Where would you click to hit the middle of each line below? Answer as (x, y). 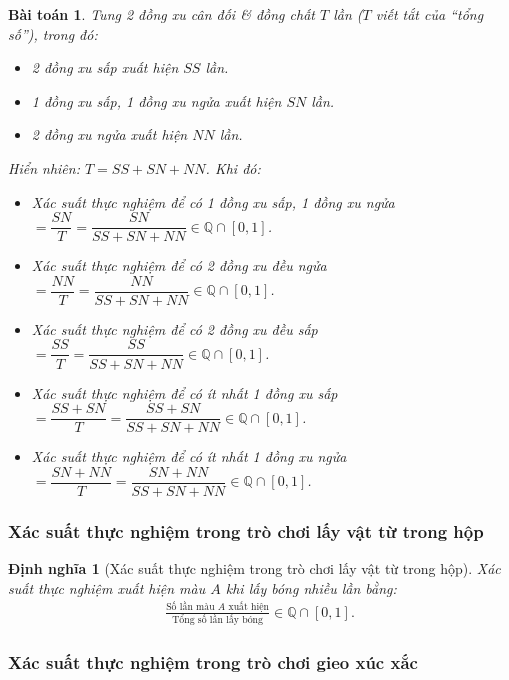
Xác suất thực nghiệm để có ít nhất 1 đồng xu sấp (184, 392)
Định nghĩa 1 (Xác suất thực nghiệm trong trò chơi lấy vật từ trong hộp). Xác (254, 568)
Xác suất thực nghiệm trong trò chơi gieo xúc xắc (213, 661)
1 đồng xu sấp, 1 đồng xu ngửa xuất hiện (156, 100)
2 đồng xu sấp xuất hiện (105, 67)
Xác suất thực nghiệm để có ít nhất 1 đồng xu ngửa (189, 456)
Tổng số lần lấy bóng (217, 619)
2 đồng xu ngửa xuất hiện (109, 134)
